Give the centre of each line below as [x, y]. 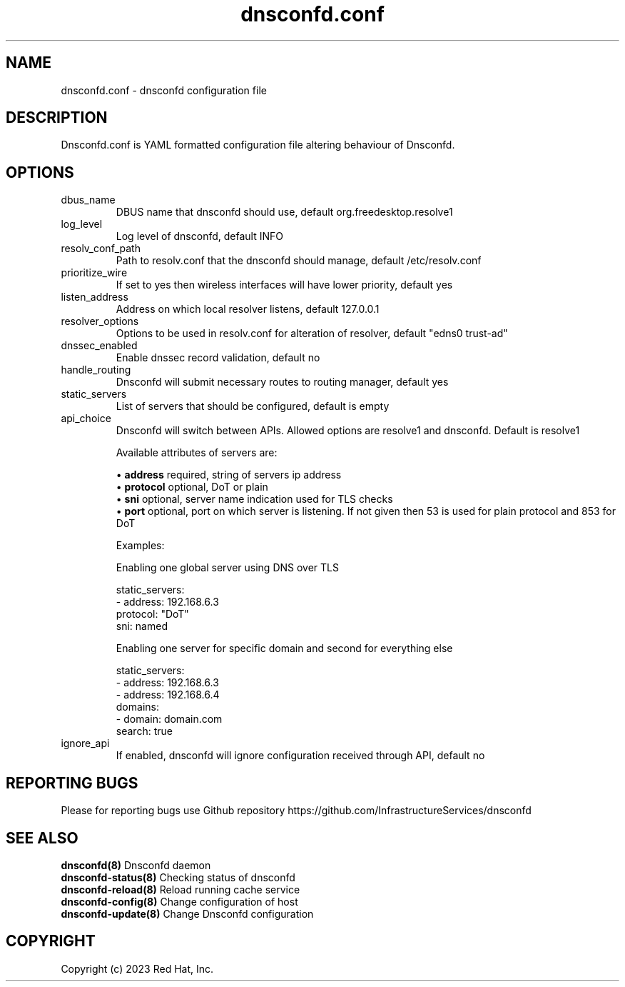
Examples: [140, 546]
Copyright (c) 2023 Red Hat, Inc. [137, 968]
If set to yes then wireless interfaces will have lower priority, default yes [284, 285]
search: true [144, 731]
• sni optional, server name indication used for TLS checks [254, 499]
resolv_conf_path [101, 249]
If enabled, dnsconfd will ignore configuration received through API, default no [300, 756]
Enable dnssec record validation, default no [218, 358]
